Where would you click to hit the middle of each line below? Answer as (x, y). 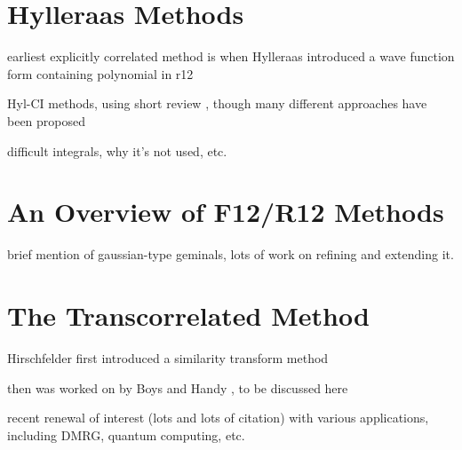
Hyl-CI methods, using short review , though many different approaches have (217, 103)
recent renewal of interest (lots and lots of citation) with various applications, (218, 418)
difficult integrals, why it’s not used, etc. (117, 150)
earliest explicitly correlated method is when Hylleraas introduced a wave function (231, 56)
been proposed (47, 120)
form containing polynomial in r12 (100, 73)
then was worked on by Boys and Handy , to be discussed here (178, 387)
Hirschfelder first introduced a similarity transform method (168, 357)
